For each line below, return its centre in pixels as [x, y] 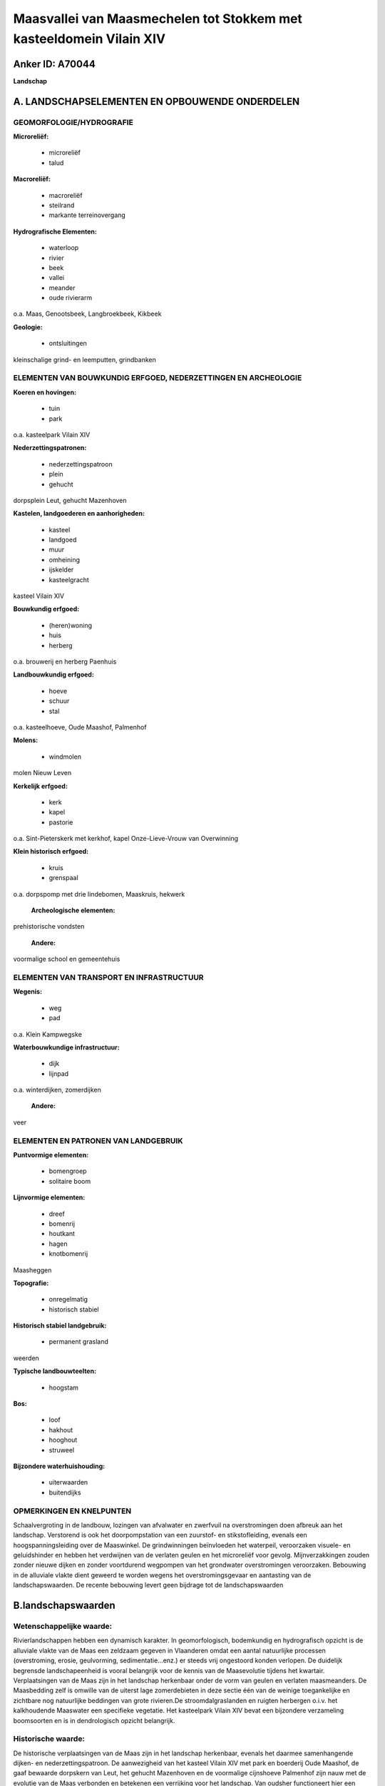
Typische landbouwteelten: [55, 1371]
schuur [59, 701]
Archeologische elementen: [73, 910]
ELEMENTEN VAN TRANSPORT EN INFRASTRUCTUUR [108, 977]
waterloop [64, 248]
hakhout [61, 1430]
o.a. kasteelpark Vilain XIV [52, 434]
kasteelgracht [69, 579]
